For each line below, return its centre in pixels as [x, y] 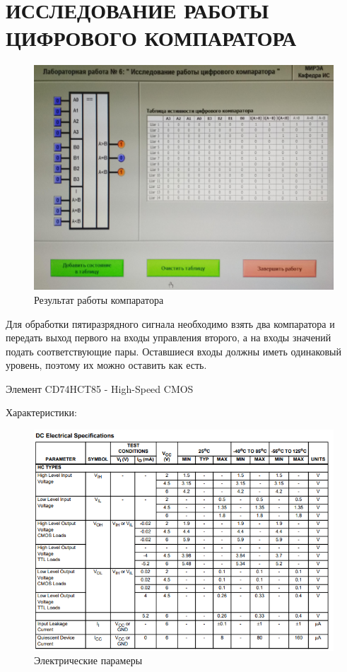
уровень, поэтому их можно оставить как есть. [106, 365]
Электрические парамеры [88, 660]
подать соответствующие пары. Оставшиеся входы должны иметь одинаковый [174, 351]
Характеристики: [41, 412]
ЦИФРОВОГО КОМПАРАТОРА [151, 38]
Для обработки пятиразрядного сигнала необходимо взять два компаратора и [170, 323]
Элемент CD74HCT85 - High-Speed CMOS [100, 388]
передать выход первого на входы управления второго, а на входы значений [169, 337]
